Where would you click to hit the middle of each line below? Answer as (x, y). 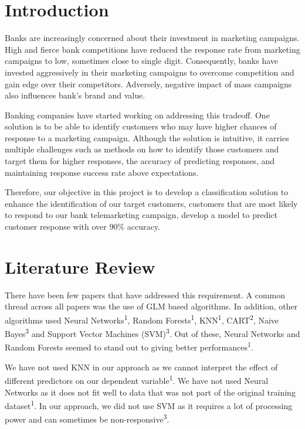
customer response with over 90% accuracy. (82, 227)
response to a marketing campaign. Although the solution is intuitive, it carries (147, 137)
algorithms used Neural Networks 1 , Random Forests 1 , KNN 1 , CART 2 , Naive (142, 319)
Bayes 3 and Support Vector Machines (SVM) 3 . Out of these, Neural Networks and (152, 333)
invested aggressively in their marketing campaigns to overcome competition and (150, 72)
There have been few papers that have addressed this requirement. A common (145, 294)
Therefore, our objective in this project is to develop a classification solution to (147, 192)
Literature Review (80, 266)
